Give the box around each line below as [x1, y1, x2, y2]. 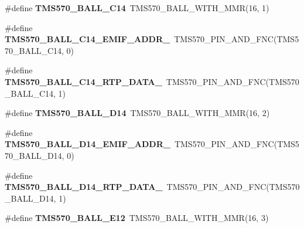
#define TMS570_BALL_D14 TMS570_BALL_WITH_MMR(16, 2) [5, 107, 270, 119]
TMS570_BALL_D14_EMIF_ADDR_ [5, 138, 170, 150]
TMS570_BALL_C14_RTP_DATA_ [5, 75, 162, 87]
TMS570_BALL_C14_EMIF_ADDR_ [5, 33, 170, 45]
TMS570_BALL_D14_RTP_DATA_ [5, 181, 163, 193]
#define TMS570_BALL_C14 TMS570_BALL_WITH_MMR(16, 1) [5, 2, 269, 13]
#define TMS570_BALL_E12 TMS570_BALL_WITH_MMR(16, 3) [5, 212, 269, 224]
